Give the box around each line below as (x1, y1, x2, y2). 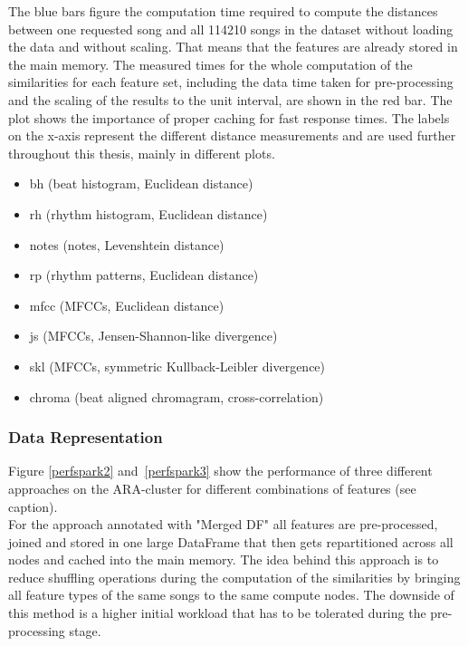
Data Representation (8, 426, 163, 448)
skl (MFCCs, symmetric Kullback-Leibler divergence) (29, 356, 326, 375)
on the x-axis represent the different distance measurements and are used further (8, 126, 456, 145)
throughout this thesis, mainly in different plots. (8, 143, 275, 162)
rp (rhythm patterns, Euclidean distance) (29, 265, 259, 284)
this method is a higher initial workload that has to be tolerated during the (8, 603, 426, 622)
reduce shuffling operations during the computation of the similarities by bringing (8, 567, 461, 586)
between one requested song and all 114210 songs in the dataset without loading (8, 19, 454, 38)
